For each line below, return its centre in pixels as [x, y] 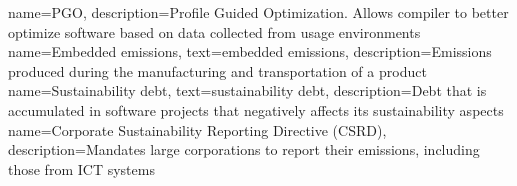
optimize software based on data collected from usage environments [214, 31]
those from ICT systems [81, 168]
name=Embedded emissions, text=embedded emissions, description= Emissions [250, 51]
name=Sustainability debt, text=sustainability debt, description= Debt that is [247, 90]
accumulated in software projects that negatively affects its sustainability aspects [256, 109]
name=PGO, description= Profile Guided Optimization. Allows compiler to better [258, 12]
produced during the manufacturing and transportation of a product [217, 70]
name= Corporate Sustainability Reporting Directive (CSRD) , [197, 129]
